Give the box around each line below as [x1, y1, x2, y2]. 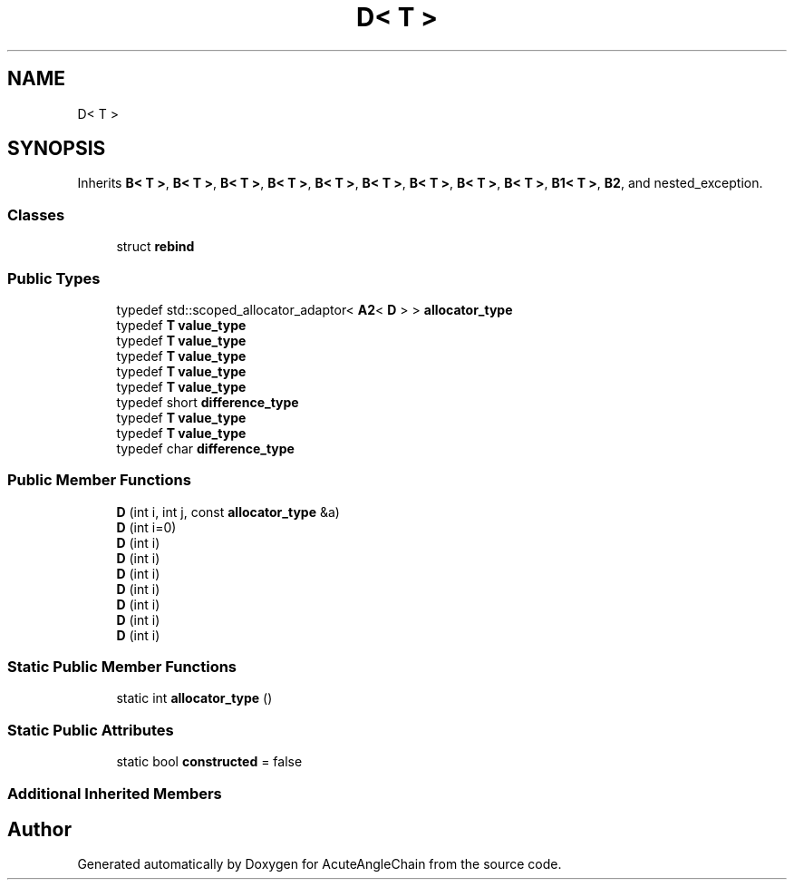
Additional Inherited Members [7, 784, 222, 803]
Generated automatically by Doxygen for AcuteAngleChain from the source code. [77, 856, 562, 872]
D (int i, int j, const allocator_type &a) [116, 503, 340, 520]
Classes [7, 205, 65, 224]
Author [7, 817, 72, 841]
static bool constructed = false [116, 754, 303, 770]
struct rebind [116, 239, 195, 255]
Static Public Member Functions [7, 658, 237, 677]
